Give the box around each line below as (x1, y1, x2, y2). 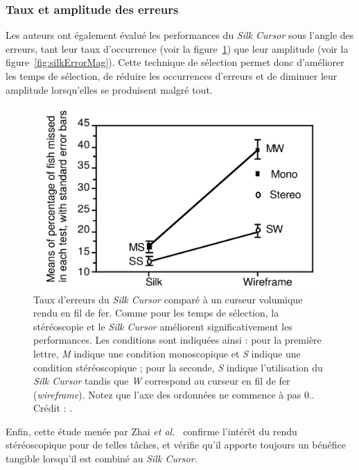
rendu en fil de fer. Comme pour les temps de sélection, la (33, 305, 279, 320)
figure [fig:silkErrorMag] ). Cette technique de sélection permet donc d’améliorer (6, 55, 344, 69)
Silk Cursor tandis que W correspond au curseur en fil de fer (33, 374, 290, 388)
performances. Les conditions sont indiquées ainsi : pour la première (33, 333, 322, 347)
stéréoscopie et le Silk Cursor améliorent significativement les (33, 319, 292, 333)
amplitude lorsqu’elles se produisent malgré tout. (6, 82, 213, 96)
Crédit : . (33, 401, 73, 415)
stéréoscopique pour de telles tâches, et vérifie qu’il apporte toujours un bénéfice (6, 437, 346, 452)
